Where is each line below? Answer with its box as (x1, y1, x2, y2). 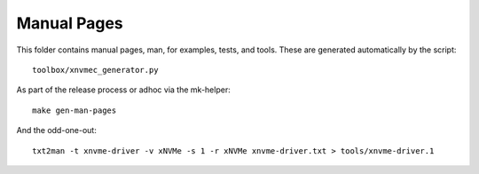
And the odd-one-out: (16, 125, 97, 136)
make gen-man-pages (32, 105, 117, 115)
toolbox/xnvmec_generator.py (32, 65, 159, 75)
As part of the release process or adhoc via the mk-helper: (16, 84, 231, 95)
